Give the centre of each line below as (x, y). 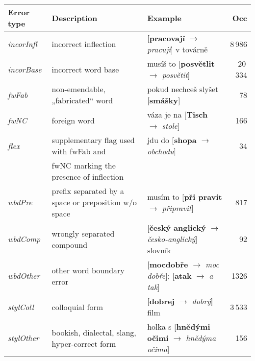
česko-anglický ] (172, 239)
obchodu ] (162, 151)
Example (165, 18)
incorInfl (23, 44)
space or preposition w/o (94, 202)
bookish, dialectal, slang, (94, 332)
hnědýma (201, 338)
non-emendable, (78, 89)
